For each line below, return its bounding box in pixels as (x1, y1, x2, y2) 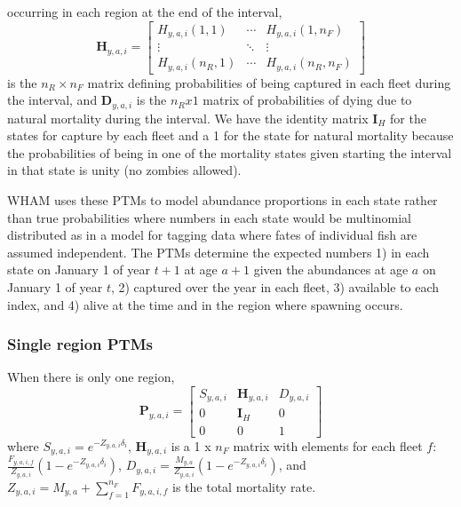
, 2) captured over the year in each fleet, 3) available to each (110, 277, 440, 296)
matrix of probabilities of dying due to (203, 91, 412, 109)
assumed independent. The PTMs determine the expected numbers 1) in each (7, 242, 430, 261)
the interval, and (7, 91, 98, 109)
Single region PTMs (7, 333, 154, 355)
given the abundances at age (253, 260, 409, 279)
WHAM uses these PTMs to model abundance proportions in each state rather (7, 191, 438, 210)
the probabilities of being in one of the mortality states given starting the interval (7, 143, 452, 162)
